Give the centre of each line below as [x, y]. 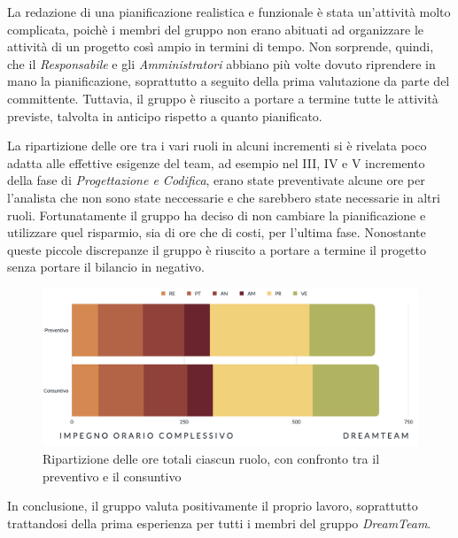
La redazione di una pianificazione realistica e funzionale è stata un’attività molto [229, 12]
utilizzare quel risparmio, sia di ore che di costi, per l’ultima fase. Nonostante [217, 232]
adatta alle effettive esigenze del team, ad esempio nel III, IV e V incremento [216, 162]
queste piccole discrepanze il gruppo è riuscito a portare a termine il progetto [217, 249]
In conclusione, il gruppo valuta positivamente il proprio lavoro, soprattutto [213, 506]
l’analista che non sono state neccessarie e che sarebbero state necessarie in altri [224, 197]
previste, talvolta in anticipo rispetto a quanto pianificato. [165, 115]
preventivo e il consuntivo [112, 476]
